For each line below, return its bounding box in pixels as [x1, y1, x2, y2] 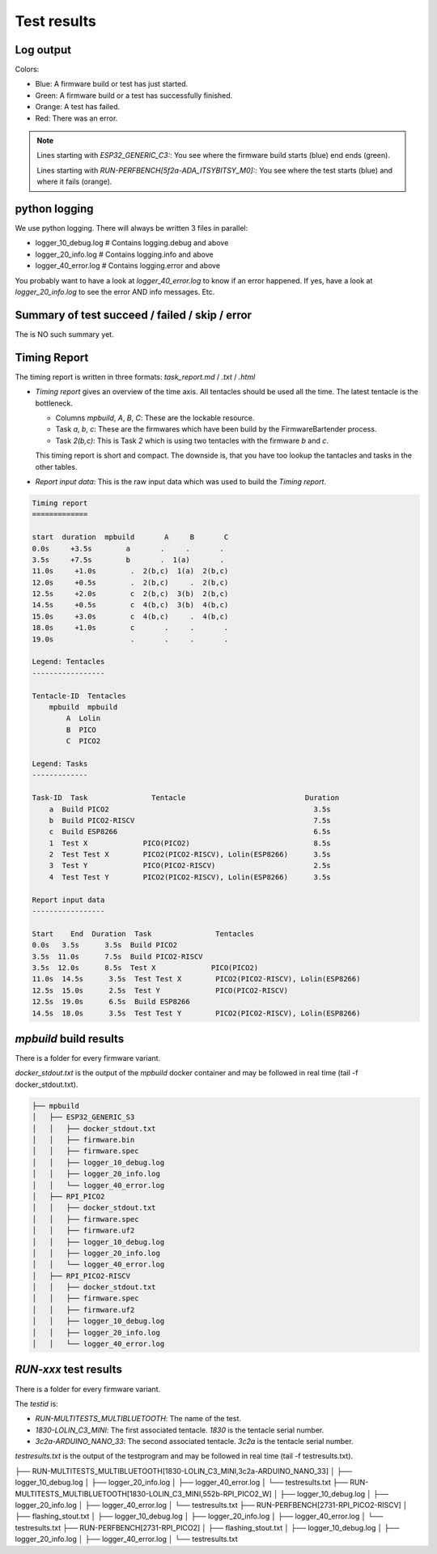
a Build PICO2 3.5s [49, 804, 331, 814]
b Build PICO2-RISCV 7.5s [49, 815, 331, 825]
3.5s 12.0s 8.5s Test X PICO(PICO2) [32, 963, 259, 972]
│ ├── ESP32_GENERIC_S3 [32, 1113, 135, 1122]
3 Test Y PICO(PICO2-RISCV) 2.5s [49, 861, 331, 871]
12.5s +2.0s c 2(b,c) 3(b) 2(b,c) [32, 590, 229, 598]
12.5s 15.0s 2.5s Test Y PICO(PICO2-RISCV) [32, 986, 289, 995]
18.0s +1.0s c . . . [32, 624, 229, 632]
